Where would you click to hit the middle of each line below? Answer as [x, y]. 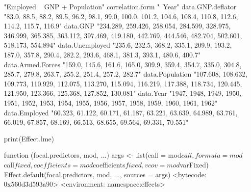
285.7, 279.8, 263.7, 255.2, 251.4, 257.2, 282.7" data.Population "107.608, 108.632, [126, 74]
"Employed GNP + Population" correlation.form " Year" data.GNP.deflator [120, 6]
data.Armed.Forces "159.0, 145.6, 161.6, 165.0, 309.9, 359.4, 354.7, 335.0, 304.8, [123, 64]
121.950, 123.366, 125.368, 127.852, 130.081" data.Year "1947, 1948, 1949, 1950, [123, 93]
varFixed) [194, 164]
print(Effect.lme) [29, 138]
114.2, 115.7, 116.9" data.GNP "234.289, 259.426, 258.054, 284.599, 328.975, [117, 26]
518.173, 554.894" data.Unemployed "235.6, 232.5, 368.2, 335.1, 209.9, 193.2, [118, 45]
